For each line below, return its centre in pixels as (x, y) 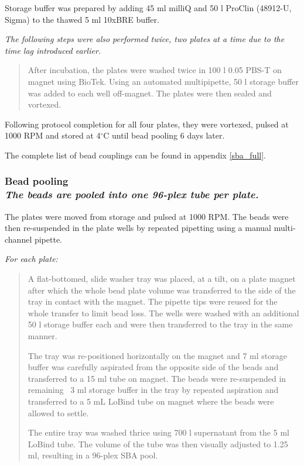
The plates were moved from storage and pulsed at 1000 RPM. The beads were (147, 216)
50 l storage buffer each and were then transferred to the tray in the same (160, 324)
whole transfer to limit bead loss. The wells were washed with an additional (163, 313)
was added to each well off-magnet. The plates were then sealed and (150, 93)
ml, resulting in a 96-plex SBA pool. (93, 455)
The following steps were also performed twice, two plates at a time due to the (145, 39)
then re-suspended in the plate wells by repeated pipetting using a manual (138, 228)
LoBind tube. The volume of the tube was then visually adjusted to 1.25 (158, 443)
